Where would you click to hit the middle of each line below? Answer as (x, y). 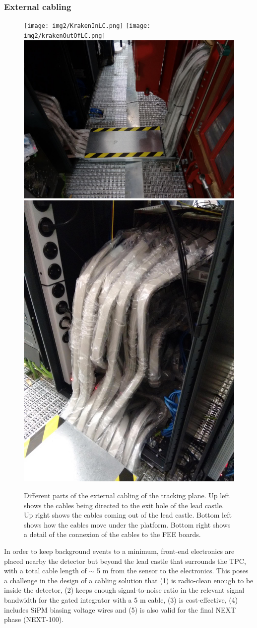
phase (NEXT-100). (34, 619)
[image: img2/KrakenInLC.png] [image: (87, 26)
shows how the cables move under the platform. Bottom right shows (127, 524)
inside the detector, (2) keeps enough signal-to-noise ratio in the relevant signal (124, 590)
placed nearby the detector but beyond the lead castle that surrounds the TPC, (125, 561)
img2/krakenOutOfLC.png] (65, 36)
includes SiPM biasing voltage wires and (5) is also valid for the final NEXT (120, 609)
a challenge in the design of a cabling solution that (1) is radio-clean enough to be (129, 580)
